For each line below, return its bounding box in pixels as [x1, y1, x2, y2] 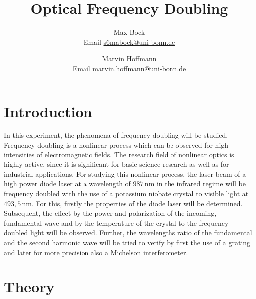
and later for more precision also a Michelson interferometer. [4, 247, 188, 257]
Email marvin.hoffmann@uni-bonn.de [72, 63, 186, 73]
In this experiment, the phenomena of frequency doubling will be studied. [4, 130, 228, 140]
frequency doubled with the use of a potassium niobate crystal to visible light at [4, 188, 249, 198]
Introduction [4, 101, 92, 121]
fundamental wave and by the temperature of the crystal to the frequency [4, 217, 229, 228]
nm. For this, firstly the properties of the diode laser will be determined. [22, 198, 243, 208]
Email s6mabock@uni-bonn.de [83, 36, 175, 47]
